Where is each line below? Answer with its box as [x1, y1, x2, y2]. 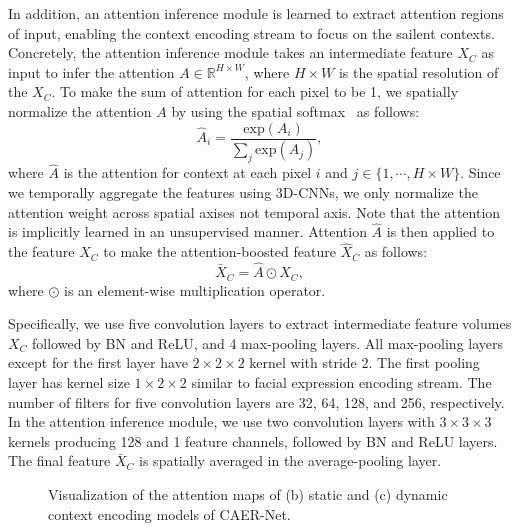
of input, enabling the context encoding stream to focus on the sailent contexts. [8, 22, 495, 43]
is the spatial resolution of [338, 61, 499, 82]
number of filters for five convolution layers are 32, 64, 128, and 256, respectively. [8, 391, 505, 412]
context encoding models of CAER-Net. [48, 503, 291, 524]
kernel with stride [249, 352, 357, 373]
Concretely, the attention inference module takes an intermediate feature [8, 42, 453, 63]
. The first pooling [368, 352, 480, 373]
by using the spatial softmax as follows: [171, 100, 420, 121]
